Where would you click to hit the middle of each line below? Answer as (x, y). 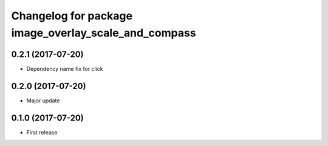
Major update (43, 101)
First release (42, 132)
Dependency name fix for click (65, 68)
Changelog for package (72, 16)
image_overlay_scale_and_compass (104, 33)
